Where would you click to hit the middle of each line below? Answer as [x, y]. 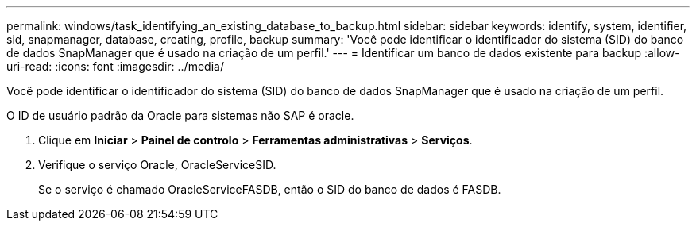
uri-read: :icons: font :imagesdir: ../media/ [115, 66]
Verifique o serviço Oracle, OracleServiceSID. [157, 165]
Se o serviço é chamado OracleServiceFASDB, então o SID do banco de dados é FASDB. [270, 189]
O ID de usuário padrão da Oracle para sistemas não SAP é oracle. [180, 115]
